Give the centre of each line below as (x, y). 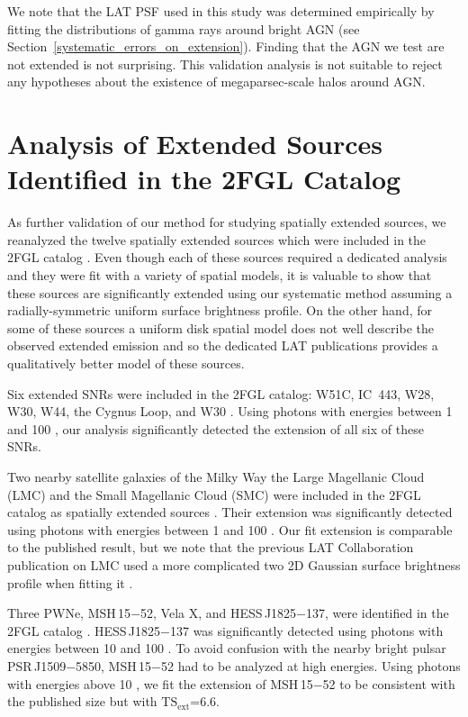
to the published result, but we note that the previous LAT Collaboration (211, 547)
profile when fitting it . (70, 582)
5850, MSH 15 (114, 665)
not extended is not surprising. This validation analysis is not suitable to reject (225, 64)
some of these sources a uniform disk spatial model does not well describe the (220, 327)
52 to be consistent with (389, 683)
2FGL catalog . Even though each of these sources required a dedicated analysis (227, 257)
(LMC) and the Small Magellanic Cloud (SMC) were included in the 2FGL (214, 494)
